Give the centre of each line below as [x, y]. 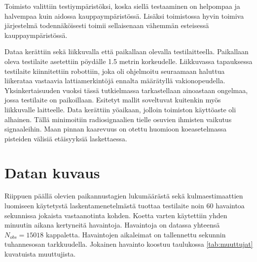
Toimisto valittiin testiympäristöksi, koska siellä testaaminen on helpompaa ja [122, 6]
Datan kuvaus [52, 172]
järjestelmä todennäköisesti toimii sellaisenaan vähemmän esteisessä [107, 25]
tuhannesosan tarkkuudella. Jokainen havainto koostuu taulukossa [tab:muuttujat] [129, 244]
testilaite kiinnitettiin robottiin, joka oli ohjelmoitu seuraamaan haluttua [115, 71]
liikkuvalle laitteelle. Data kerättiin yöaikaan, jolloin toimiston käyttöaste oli [120, 109]
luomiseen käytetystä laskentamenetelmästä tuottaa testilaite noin [104, 206]
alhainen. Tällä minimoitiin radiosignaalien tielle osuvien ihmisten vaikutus [118, 119]
